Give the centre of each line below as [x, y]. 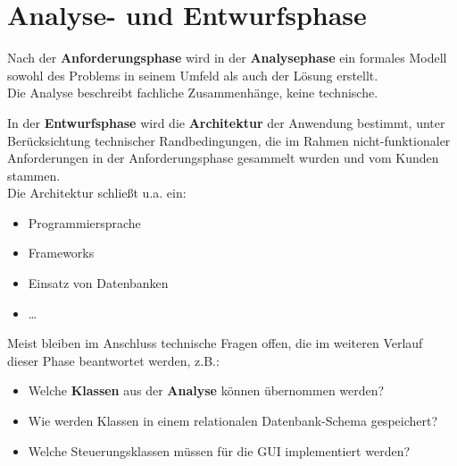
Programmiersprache [84, 222]
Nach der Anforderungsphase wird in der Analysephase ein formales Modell [227, 58]
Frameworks [61, 253]
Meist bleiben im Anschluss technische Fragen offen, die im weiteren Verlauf [215, 343]
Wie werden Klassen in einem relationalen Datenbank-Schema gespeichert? [233, 421]
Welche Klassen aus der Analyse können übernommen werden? [206, 390]
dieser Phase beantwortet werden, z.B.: [113, 360]
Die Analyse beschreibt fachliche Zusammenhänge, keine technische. [193, 93]
